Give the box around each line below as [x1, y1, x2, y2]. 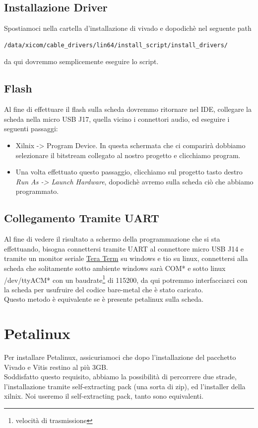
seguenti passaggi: [4, 123, 58, 134]
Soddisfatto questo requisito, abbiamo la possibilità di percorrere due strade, [4, 371, 237, 382]
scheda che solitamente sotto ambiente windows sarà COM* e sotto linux [4, 262, 226, 273]
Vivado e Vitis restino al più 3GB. [4, 361, 108, 372]
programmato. [15, 186, 59, 196]
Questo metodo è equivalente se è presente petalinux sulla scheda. [4, 294, 204, 304]
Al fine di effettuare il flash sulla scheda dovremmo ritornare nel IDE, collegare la [4, 104, 252, 114]
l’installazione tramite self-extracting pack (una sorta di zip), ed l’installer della [4, 381, 246, 391]
